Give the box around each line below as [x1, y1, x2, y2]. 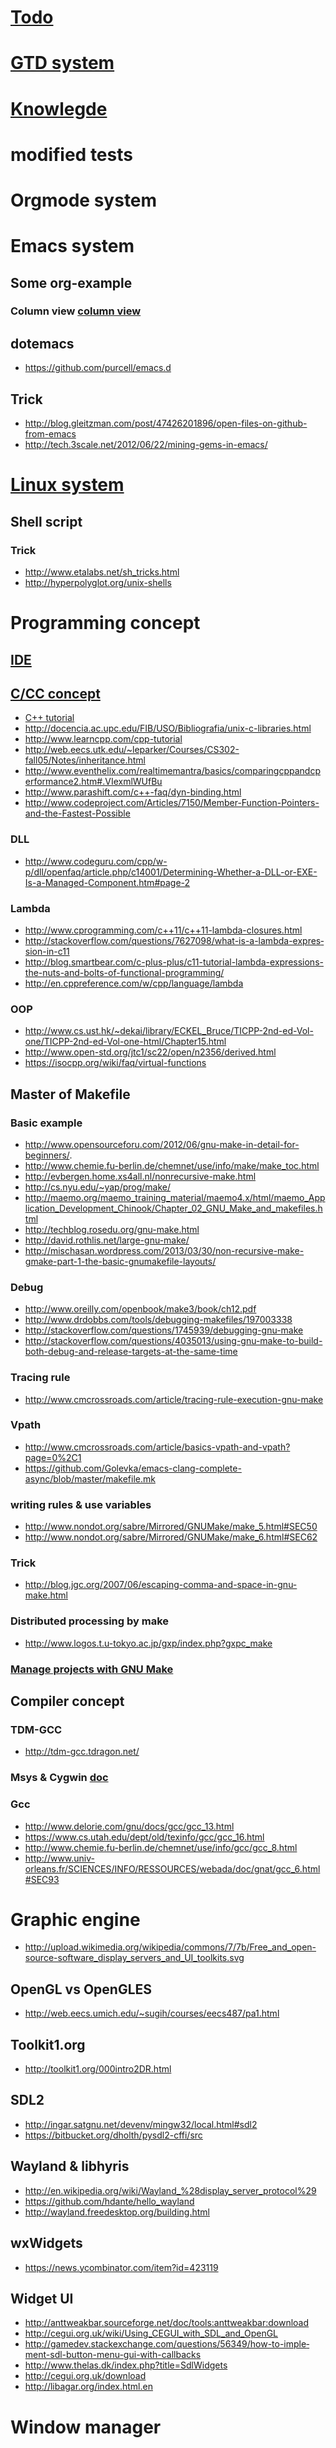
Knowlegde [10, 97, 108, 120]
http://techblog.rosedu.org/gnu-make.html [24, 1223, 200, 1235]
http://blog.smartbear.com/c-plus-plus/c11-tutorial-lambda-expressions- [24, 956, 324, 968]
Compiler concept [10, 1693, 125, 1710]
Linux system [10, 474, 125, 496]
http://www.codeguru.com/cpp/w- [24, 855, 168, 867]
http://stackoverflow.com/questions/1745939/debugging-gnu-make [24, 1324, 304, 1336]
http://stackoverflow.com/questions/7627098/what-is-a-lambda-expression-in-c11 [24, 934, 325, 957]
